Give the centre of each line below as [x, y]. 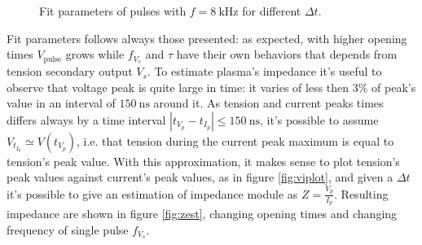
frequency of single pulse [68, 229]
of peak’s [394, 87]
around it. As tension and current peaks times [268, 103]
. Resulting [361, 193]
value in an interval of [61, 103]
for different [272, 11]
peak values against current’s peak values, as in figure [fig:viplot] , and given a [200, 177]
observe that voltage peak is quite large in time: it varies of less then [178, 87]
